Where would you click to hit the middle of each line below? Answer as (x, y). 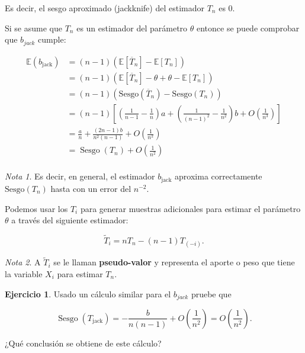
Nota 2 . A (23, 262)
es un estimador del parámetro (132, 28)
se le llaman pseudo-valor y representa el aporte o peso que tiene (174, 262)
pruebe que (211, 293)
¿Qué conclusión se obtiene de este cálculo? (83, 343)
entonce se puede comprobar (248, 28)
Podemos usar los (36, 208)
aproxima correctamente (219, 176)
